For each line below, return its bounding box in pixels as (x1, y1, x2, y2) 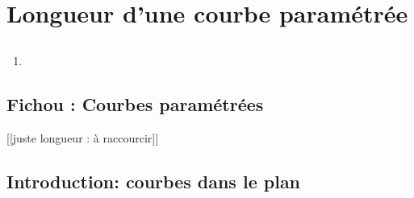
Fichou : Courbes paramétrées (6, 91, 264, 116)
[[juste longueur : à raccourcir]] (6, 129, 159, 146)
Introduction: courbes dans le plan (6, 168, 301, 193)
